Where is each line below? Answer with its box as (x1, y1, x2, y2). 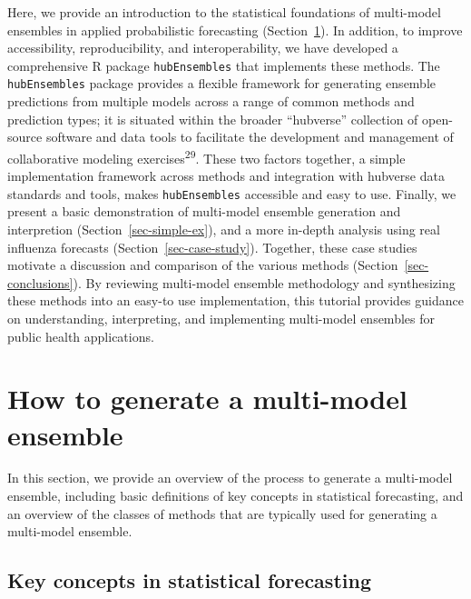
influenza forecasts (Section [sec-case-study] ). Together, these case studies (7, 237, 417, 256)
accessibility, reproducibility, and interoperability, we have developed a (7, 38, 398, 57)
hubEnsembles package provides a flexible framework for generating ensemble (7, 74, 437, 93)
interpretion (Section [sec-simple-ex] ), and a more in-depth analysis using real (7, 219, 440, 238)
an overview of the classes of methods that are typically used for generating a (7, 504, 437, 523)
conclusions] (7, 273, 74, 292)
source (7, 127, 43, 146)
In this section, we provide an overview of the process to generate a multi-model (7, 468, 453, 487)
